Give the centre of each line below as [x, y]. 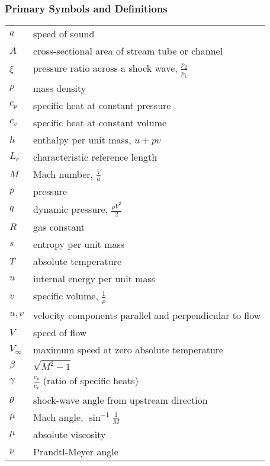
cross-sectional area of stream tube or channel [128, 51]
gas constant [59, 227]
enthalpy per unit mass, [82, 139]
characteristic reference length [95, 157]
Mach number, [63, 174]
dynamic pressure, [71, 209]
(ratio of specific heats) [91, 381]
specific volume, [66, 296]
